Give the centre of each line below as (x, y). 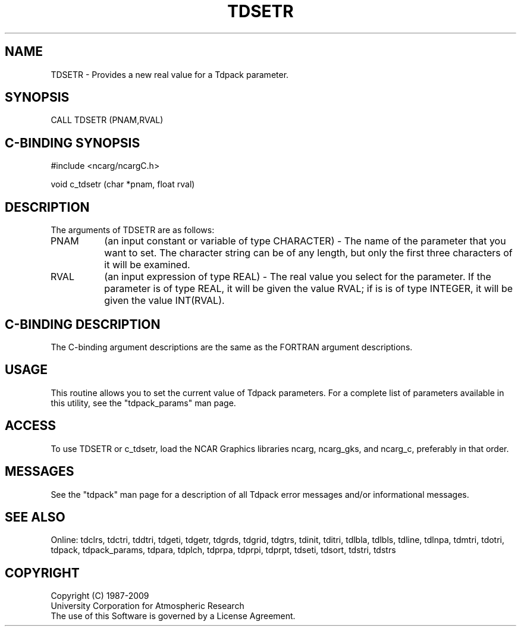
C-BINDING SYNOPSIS (73, 143)
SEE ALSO (35, 517)
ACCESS (31, 426)
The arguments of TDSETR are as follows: (133, 230)
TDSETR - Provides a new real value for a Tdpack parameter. (170, 74)
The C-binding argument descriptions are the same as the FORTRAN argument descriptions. (232, 347)
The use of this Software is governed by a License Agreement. (173, 616)
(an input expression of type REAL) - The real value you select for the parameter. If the (298, 277)
